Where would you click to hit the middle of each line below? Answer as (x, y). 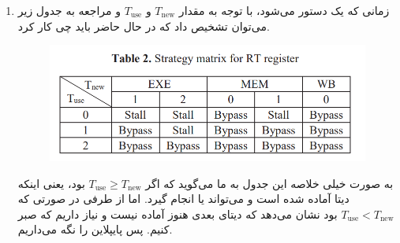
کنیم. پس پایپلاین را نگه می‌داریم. (95, 229)
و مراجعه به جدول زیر (69, 10)
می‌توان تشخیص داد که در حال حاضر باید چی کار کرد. (144, 26)
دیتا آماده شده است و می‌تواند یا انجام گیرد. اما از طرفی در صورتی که (183, 199)
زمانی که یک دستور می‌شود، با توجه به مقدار (284, 10)
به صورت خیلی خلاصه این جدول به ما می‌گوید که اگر (269, 183)
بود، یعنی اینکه (51, 183)
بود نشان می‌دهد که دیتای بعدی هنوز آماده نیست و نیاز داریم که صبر (178, 214)
